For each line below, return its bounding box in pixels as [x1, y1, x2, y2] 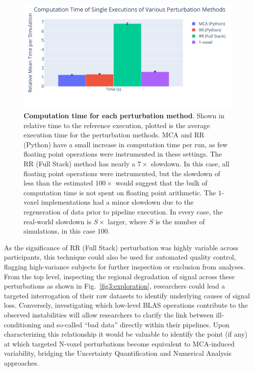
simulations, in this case [24, 226, 96, 236]
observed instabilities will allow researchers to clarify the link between [4, 309, 214, 319]
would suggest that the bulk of [115, 178, 207, 188]
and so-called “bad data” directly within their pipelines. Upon [43, 319, 229, 329]
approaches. [4, 357, 39, 368]
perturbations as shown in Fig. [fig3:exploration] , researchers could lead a [4, 281, 225, 291]
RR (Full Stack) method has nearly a [24, 159, 135, 168]
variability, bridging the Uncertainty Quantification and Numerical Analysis [4, 348, 231, 358]
